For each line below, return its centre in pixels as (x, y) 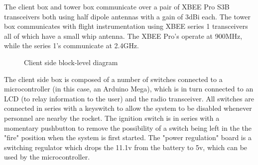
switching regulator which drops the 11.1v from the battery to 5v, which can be (126, 147)
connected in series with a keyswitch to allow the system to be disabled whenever (128, 108)
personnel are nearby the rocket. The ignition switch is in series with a (112, 118)
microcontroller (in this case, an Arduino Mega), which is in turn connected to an (129, 89)
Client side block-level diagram (71, 62)
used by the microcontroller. (47, 157)
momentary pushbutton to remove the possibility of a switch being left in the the (128, 127)
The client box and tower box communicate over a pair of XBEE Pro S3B (117, 6)
